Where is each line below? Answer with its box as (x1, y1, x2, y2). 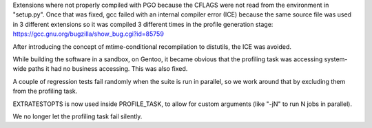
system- (324, 55, 348, 63)
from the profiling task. (12, 87, 78, 96)
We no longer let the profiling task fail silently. (12, 112, 143, 120)
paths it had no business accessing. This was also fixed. (28, 65, 188, 73)
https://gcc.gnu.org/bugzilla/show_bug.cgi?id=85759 (12, 30, 165, 38)
